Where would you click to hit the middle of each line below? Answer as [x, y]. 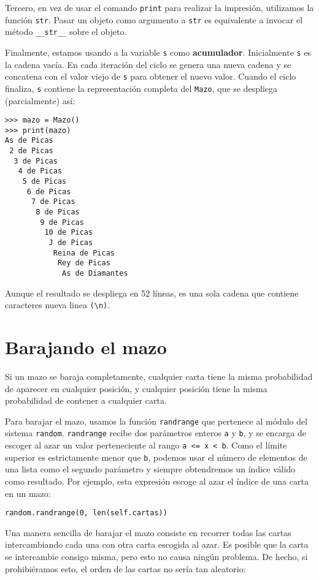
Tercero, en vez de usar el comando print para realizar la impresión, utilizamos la [159, 7]
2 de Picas [31, 151]
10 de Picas [69, 233]
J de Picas [71, 243]
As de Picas [29, 141]
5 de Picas [44, 182]
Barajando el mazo [86, 347]
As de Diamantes [95, 273]
